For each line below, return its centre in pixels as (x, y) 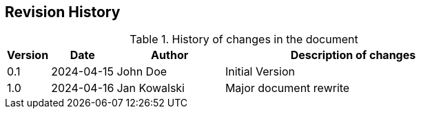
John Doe (142, 72)
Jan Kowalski (151, 88)
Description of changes (353, 55)
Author (170, 55)
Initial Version (260, 72)
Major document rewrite (287, 88)
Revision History (63, 12)
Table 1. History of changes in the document (244, 39)
